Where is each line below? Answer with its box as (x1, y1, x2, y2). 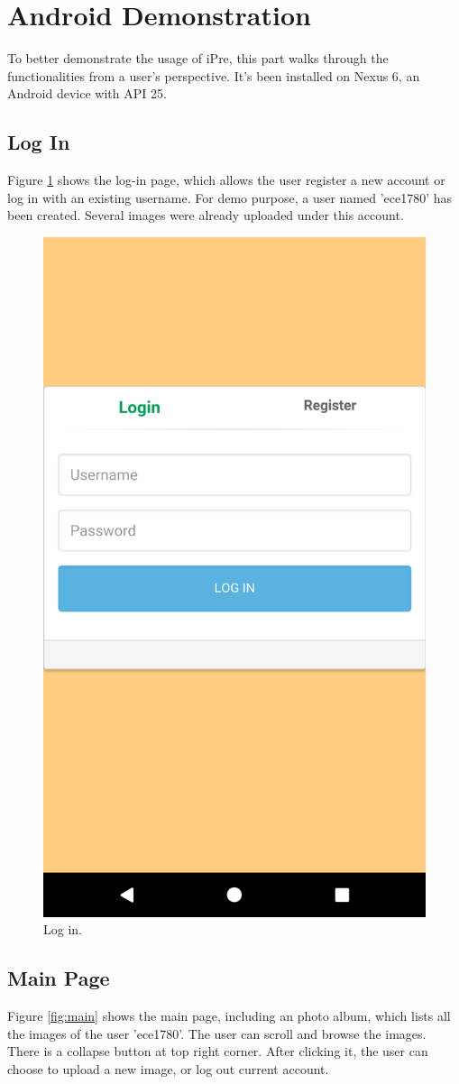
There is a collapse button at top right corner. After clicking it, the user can (7, 1042, 428, 1061)
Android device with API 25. (7, 84, 167, 103)
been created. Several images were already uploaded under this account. (7, 206, 404, 225)
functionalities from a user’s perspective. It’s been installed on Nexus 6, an (7, 66, 420, 85)
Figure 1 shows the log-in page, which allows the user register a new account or (7, 170, 445, 189)
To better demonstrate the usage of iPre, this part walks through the (7, 49, 389, 68)
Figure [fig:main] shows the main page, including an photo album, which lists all (7, 1006, 451, 1025)
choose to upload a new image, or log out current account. (7, 1059, 329, 1078)
